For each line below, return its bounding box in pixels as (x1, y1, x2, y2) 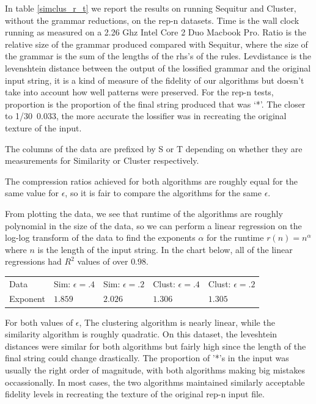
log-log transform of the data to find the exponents (5, 231, 196, 244)
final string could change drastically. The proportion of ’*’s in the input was (5, 351, 289, 364)
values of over (77, 255, 128, 268)
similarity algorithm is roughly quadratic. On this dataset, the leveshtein (5, 328, 277, 340)
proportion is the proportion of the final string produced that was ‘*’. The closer (5, 97, 306, 110)
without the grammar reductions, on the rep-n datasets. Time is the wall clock (5, 13, 299, 26)
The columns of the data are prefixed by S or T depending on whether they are (5, 142, 303, 155)
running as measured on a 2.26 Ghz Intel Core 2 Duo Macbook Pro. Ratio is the (5, 26, 307, 39)
